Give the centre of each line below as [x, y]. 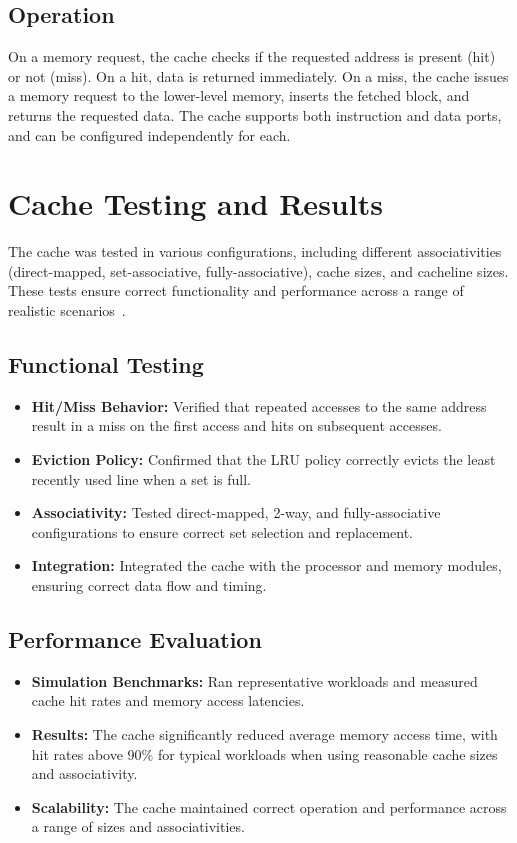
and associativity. [84, 773]
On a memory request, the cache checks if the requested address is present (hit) [252, 56]
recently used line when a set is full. [141, 478]
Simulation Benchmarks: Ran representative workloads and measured [254, 680]
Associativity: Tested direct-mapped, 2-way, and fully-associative [236, 512]
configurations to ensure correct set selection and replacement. [222, 531]
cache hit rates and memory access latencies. [168, 700]
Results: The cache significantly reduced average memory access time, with [264, 734]
